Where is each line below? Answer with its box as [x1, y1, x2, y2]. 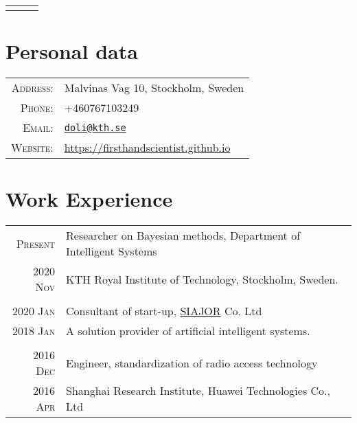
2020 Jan [12, 303, 55, 319]
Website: [11, 139, 54, 156]
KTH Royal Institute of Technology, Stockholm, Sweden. [66, 271, 338, 287]
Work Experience [5, 185, 173, 213]
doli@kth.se [64, 122, 126, 133]
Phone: [20, 100, 54, 116]
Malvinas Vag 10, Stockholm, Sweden [64, 80, 244, 96]
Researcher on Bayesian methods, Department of [66, 227, 301, 244]
